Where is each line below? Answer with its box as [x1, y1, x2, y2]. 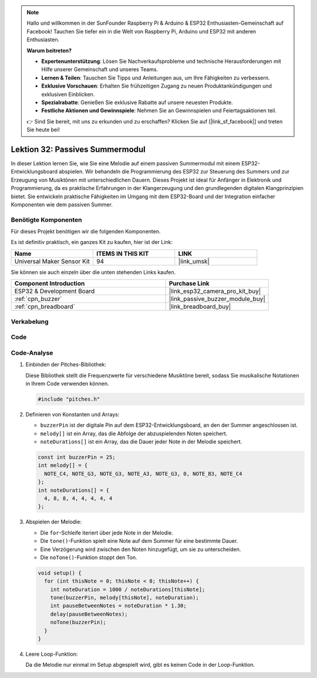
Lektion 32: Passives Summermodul [11, 144, 146, 154]
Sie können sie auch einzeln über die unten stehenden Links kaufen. [11, 268, 176, 276]
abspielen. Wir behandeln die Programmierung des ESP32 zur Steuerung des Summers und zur [59, 168, 290, 175]
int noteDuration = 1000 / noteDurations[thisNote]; [50, 586, 205, 593]
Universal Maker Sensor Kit [14, 257, 90, 265]
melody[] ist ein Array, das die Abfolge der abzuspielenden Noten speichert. [40, 430, 228, 437]
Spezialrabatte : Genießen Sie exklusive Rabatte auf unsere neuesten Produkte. [41, 99, 233, 106]
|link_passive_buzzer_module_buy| [168, 295, 265, 303]
